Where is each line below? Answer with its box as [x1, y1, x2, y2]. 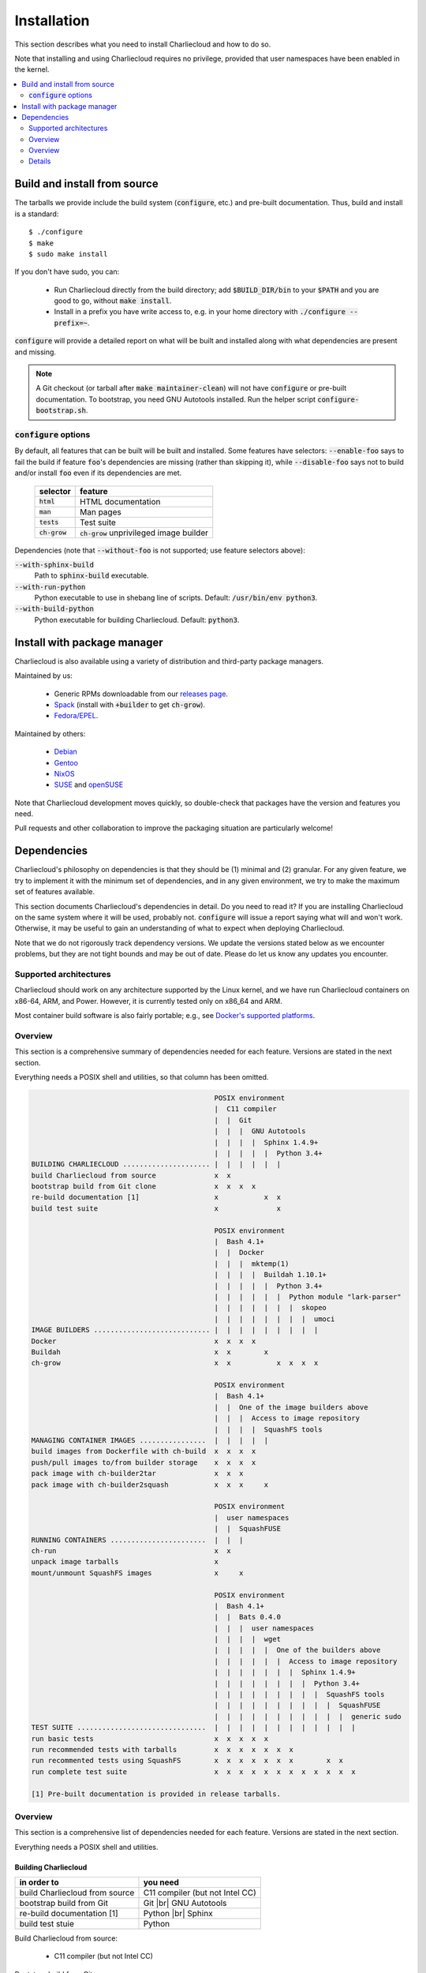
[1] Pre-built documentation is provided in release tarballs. [31, 1789, 282, 1799]
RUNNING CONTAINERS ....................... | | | [31, 1535, 244, 1544]
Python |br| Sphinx [143, 1908, 213, 1919]
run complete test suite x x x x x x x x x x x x [31, 1767, 357, 1776]
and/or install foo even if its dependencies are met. [14, 468, 182, 477]
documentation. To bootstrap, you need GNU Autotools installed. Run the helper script [35, 395, 316, 404]
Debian [54, 747, 78, 757]
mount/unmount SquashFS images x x [31, 1568, 244, 1578]
